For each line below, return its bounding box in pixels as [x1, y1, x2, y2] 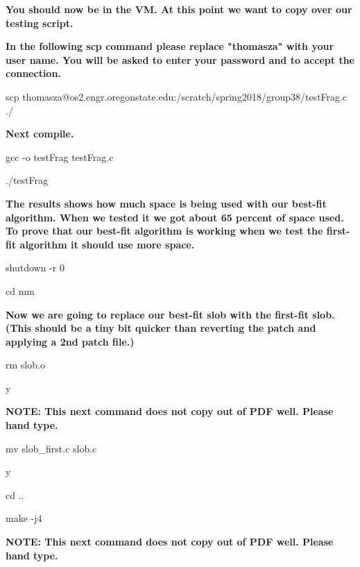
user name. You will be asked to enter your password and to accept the [6, 52, 354, 67]
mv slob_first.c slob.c [6, 441, 97, 455]
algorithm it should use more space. [19, 237, 195, 251]
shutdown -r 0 [6, 260, 65, 275]
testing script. [6, 15, 74, 30]
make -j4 [6, 511, 42, 525]
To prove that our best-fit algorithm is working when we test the [6, 223, 323, 238]
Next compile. [6, 126, 74, 141]
